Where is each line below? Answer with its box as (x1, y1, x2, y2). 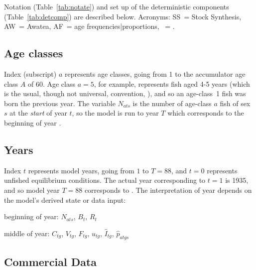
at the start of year (9, 108, 67, 118)
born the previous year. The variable (4, 98, 116, 108)
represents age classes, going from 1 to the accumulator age (64, 68, 246, 79)
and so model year (4, 184, 60, 195)
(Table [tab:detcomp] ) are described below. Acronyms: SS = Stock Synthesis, (4, 11, 242, 21)
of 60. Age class (27, 78, 75, 89)
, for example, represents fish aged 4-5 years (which (94, 78, 250, 89)
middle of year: (4, 228, 50, 238)
